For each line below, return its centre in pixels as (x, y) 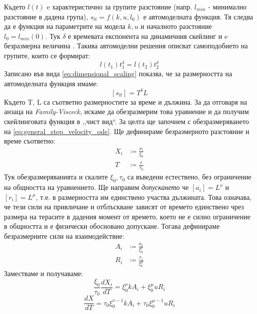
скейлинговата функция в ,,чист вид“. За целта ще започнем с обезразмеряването (127, 121)
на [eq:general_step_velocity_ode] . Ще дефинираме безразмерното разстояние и (127, 131)
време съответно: (30, 141)
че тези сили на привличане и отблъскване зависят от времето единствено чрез (124, 207)
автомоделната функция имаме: (51, 83)
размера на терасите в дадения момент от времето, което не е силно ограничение (127, 216)
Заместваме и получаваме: (44, 273)
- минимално (227, 6)
